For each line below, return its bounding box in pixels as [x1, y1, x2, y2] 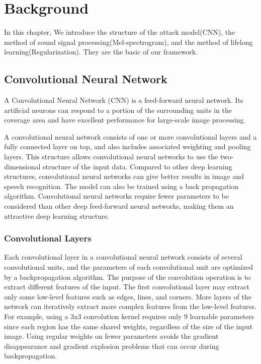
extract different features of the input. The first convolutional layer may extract [4, 281, 250, 292]
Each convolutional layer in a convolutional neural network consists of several [4, 252, 242, 262]
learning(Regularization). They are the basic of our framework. [4, 46, 198, 57]
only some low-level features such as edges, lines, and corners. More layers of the [4, 291, 251, 301]
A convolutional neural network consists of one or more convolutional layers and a [4, 131, 257, 142]
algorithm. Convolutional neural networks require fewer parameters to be [4, 191, 229, 201]
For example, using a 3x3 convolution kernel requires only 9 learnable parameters [4, 311, 254, 322]
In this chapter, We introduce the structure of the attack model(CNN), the [4, 27, 235, 37]
